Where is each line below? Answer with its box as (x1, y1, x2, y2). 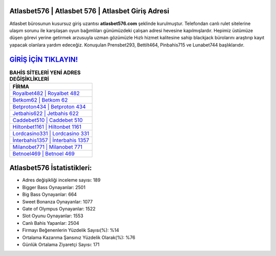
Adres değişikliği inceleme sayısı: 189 (22, 177, 101, 183)
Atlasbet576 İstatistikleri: (9, 164, 92, 172)
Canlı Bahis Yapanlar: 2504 (22, 220, 79, 226)
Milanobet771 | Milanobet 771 (12, 143, 83, 150)
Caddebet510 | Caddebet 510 (12, 117, 83, 124)
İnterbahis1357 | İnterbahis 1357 (12, 136, 89, 144)
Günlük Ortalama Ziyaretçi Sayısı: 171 (22, 242, 100, 247)
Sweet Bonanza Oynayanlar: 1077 (22, 198, 93, 204)
